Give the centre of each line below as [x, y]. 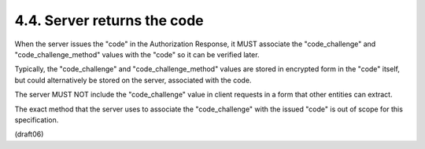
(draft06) [29, 134]
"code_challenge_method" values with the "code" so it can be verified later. [137, 54]
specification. [37, 120]
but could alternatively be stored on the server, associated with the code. [133, 80]
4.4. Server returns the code [109, 20]
